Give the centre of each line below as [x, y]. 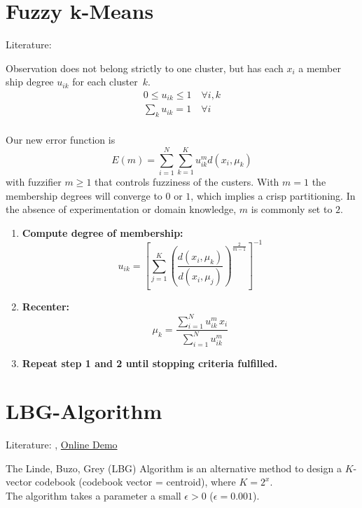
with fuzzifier [34, 181]
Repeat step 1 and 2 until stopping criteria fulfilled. [150, 363]
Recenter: [46, 307]
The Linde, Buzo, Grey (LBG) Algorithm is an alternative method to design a [174, 468]
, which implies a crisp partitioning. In [273, 195]
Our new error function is [61, 140]
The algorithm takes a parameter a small [93, 496]
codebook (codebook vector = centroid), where [135, 482]
